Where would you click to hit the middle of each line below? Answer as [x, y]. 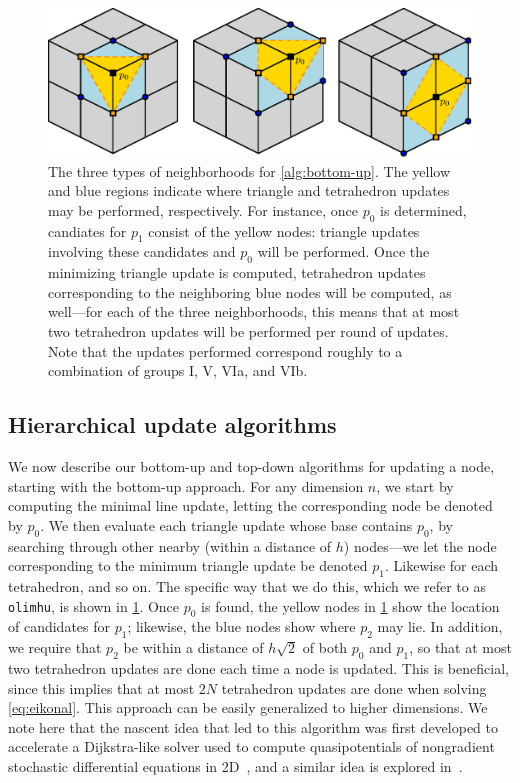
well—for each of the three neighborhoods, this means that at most [254, 311]
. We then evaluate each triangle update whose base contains [226, 524]
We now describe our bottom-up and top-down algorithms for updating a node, [251, 466]
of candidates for [59, 626]
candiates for [87, 230]
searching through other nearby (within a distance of [170, 545]
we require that [55, 647]
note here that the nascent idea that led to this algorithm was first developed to [253, 726]
